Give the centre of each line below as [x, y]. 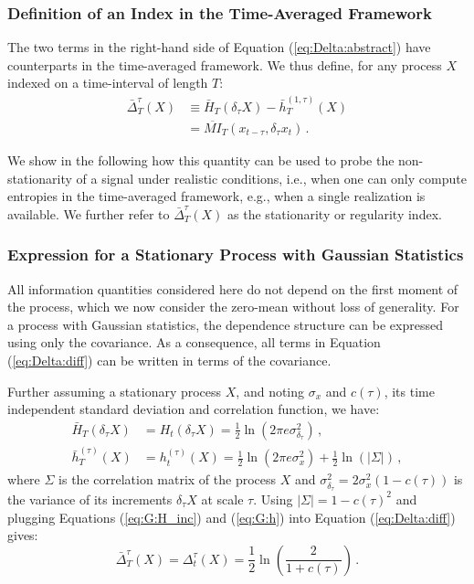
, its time [409, 391]
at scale [222, 499]
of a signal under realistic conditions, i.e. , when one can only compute [271, 178]
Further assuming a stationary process [115, 391]
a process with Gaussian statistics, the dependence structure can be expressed [225, 324]
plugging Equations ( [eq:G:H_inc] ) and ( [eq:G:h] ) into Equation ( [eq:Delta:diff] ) [232, 517]
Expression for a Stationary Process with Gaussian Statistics [236, 255]
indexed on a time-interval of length [108, 83]
